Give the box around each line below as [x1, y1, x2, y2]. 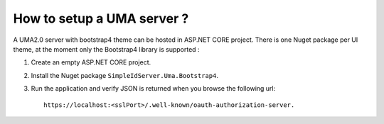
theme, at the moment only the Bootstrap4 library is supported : [13, 45, 200, 53]
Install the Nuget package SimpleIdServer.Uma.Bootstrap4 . [31, 71, 218, 79]
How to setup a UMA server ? [13, 11, 189, 26]
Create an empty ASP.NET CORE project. [31, 58, 151, 67]
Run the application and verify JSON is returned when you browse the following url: [31, 84, 276, 93]
